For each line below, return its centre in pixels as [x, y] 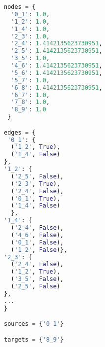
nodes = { [20, 7]
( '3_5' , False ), [37, 279]
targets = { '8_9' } [34, 339]
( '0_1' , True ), [36, 198]
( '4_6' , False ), [37, 235]
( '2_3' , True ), [36, 184]
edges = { [20, 132]
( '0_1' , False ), [37, 242]
